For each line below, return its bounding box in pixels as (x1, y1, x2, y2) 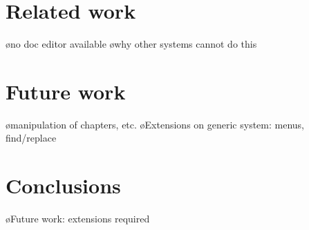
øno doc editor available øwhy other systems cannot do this (6, 37, 257, 51)
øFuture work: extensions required (6, 211, 150, 226)
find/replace (6, 131, 57, 145)
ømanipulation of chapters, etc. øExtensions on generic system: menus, (6, 117, 304, 131)
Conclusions (6, 171, 121, 200)
